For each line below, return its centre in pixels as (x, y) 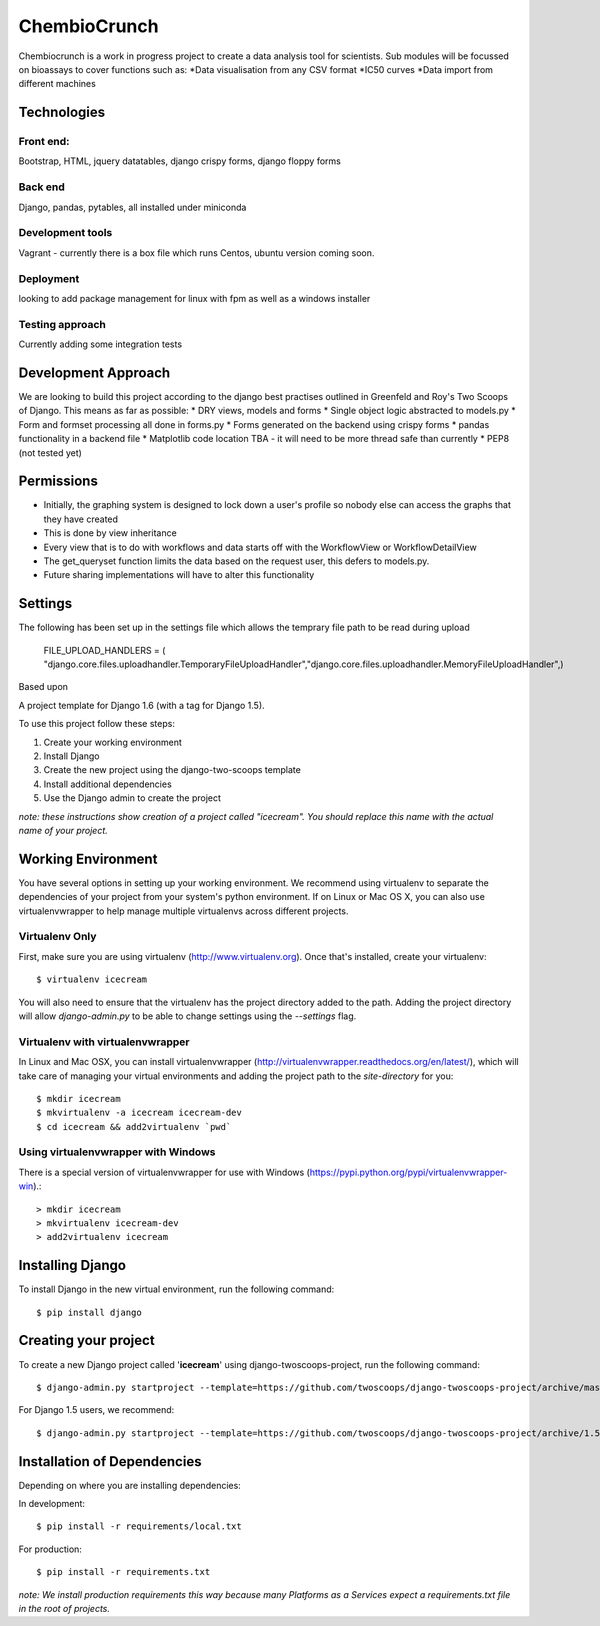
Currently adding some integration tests (100, 344)
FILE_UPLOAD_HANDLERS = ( (104, 650)
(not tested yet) (50, 452)
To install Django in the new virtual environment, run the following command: (176, 1289)
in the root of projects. (64, 1608)
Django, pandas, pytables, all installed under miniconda (132, 207)
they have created (81, 519)
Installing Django (72, 1265)
